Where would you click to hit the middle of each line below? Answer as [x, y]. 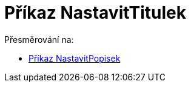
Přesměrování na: [39, 39]
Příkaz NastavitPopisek [75, 58]
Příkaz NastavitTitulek [95, 13]
